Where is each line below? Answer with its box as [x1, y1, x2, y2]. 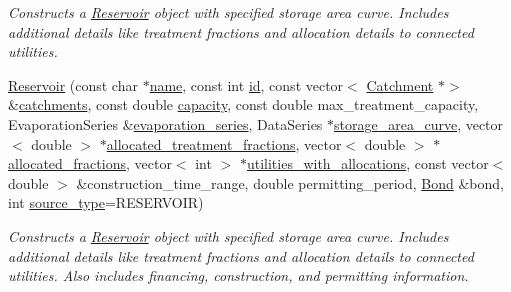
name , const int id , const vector [149, 74, 344, 95]
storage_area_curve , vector [334, 113, 504, 134]
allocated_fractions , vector [8, 153, 172, 174]
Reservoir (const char [8, 74, 138, 95]
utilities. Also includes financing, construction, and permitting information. [8, 265, 469, 286]
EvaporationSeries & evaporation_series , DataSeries [8, 113, 323, 134]
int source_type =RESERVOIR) [8, 192, 204, 213]
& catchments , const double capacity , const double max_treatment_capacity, [8, 94, 479, 115]
